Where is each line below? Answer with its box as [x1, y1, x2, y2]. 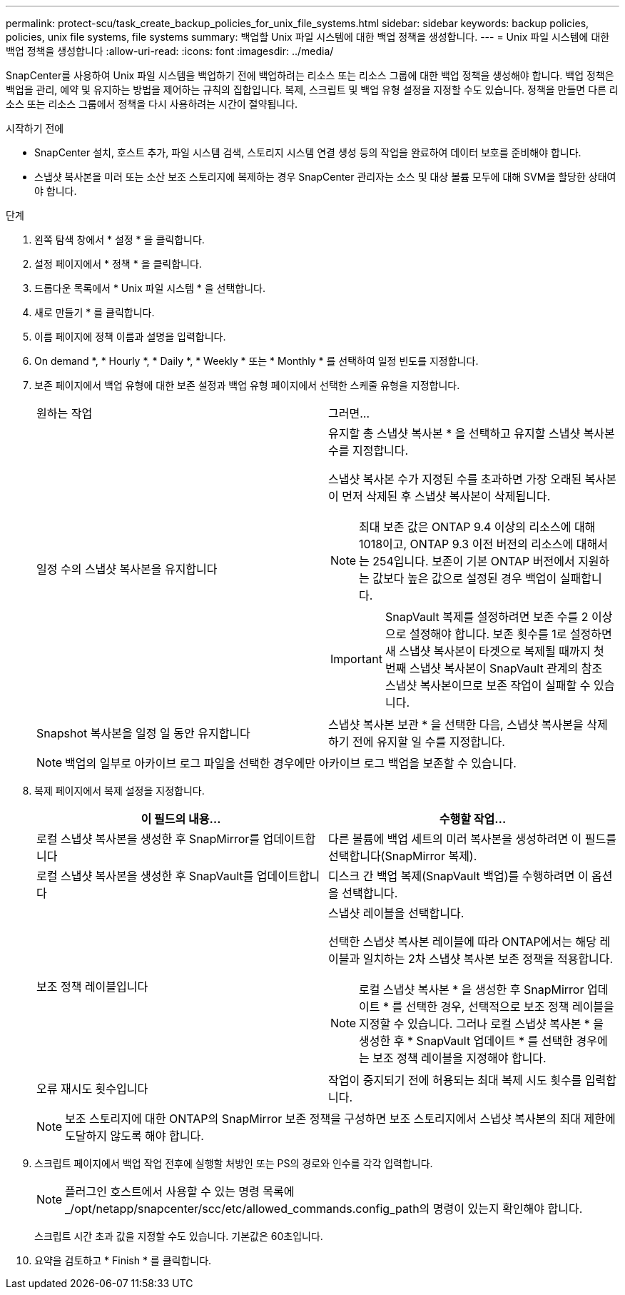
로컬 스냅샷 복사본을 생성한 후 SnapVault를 [36, 869, 254, 883]
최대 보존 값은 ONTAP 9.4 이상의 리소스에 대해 [359, 520, 596, 534]
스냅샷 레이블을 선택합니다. [328, 906, 464, 920]
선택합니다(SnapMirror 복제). [328, 849, 477, 863]
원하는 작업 [36, 406, 93, 420]
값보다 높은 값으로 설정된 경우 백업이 [372, 571, 557, 585]
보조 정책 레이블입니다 [36, 979, 148, 994]
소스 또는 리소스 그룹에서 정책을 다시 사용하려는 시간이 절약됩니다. [6, 98, 298, 110]
